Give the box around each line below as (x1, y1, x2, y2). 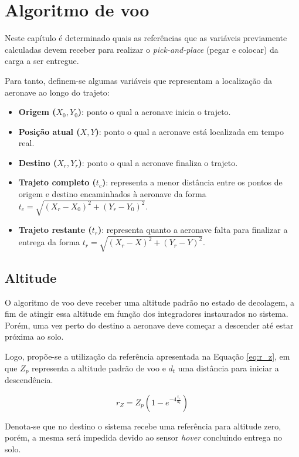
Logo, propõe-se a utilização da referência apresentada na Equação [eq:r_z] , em (5, 350, 290, 362)
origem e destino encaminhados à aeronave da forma (18, 188, 206, 200)
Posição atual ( (18, 125, 80, 137)
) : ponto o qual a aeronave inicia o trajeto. (77, 106, 231, 118)
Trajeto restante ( (18, 224, 92, 236)
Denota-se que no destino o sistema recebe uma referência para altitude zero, (5, 419, 281, 432)
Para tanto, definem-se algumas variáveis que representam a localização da (5, 74, 272, 86)
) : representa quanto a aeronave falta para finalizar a (98, 224, 288, 236)
